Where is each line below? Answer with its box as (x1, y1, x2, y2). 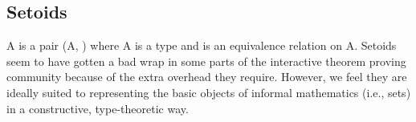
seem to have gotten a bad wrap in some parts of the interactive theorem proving (6, 52, 406, 69)
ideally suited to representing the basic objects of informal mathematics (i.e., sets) (6, 83, 411, 100)
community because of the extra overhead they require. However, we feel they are (6, 68, 407, 85)
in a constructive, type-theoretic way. (6, 100, 189, 116)
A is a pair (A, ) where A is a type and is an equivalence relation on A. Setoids (6, 37, 397, 54)
